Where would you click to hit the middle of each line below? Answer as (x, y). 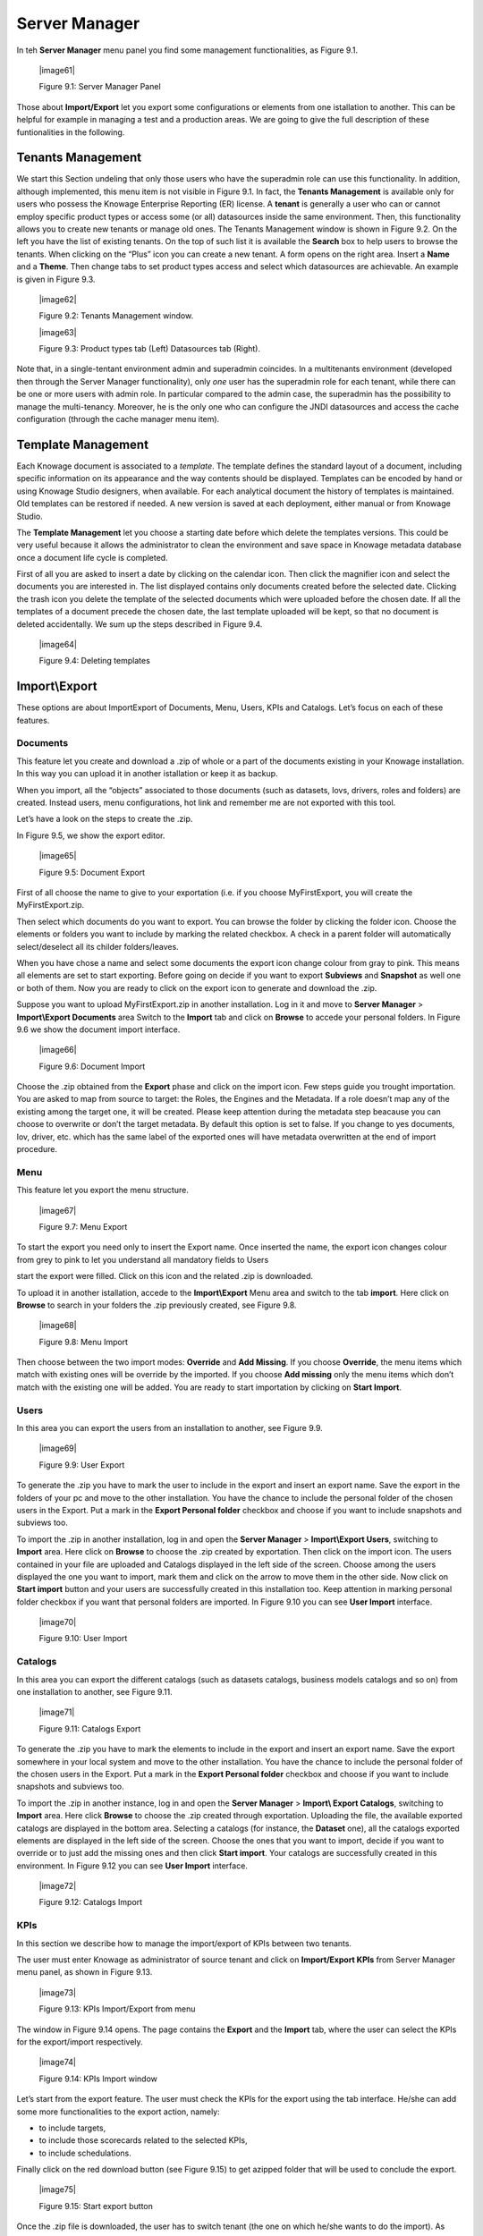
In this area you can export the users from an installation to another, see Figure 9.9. (170, 1427)
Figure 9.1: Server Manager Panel (100, 87)
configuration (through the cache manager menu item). (118, 419)
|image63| (58, 332)
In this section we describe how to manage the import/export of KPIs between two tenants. (184, 1943)
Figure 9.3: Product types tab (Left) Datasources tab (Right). (150, 349)
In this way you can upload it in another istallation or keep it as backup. (147, 774)
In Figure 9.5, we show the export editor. (91, 835)
